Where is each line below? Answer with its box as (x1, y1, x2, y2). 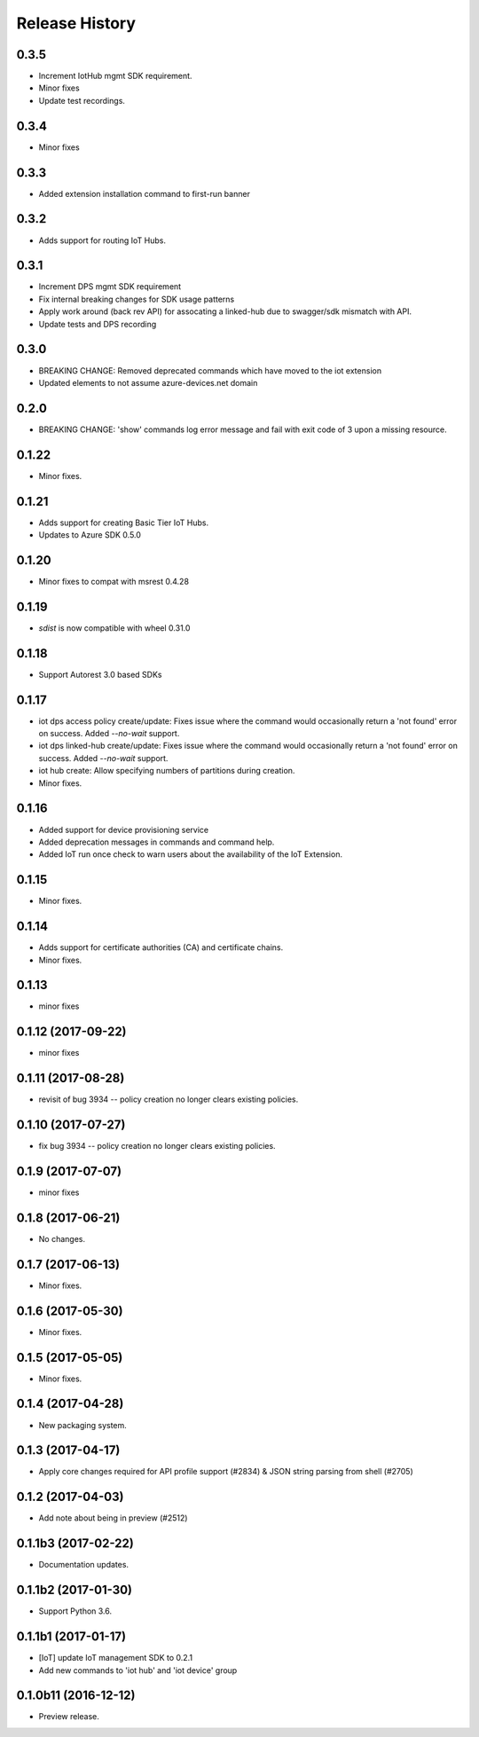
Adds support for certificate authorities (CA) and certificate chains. (38, 942, 284, 953)
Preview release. (38, 1711, 99, 1722)
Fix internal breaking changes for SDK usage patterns (38, 294, 235, 304)
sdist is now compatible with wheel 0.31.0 (38, 622, 191, 633)
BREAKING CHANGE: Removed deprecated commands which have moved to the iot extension (38, 365, 381, 376)
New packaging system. (38, 1419, 128, 1430)
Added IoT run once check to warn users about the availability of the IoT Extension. (38, 849, 343, 860)
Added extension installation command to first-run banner (38, 188, 250, 199)
